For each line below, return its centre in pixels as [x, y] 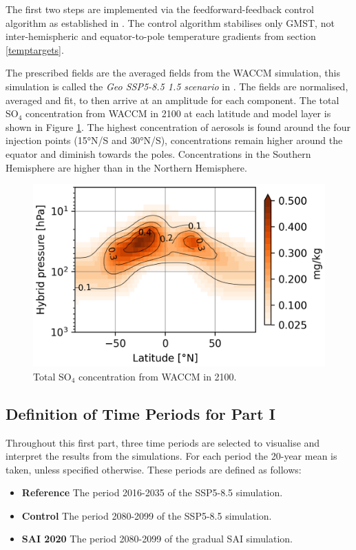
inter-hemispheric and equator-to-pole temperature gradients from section [161, 36]
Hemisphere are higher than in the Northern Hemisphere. [126, 167]
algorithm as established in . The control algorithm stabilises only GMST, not [170, 22]
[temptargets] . [35, 49]
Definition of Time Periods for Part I [140, 413]
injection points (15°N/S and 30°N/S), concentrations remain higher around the [174, 140]
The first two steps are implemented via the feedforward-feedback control [160, 9]
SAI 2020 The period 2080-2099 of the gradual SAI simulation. [157, 539]
